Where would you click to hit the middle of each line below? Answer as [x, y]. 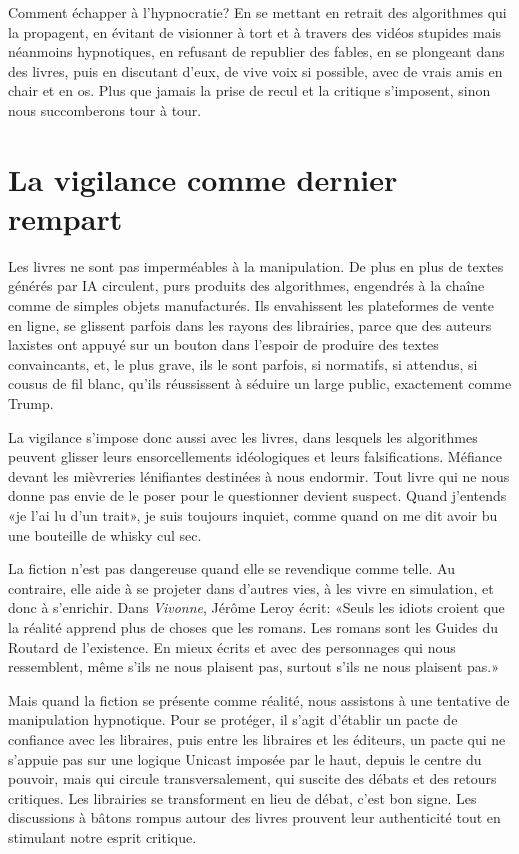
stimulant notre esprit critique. [102, 836]
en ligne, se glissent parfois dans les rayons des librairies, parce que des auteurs [250, 324]
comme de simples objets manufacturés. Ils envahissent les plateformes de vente [251, 305]
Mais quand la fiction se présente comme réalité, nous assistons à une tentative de [259, 699]
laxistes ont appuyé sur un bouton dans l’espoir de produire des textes [223, 344]
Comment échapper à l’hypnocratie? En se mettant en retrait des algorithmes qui [257, 12]
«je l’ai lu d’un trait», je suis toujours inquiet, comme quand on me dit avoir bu [253, 515]
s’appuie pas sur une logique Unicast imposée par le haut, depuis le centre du [245, 758]
